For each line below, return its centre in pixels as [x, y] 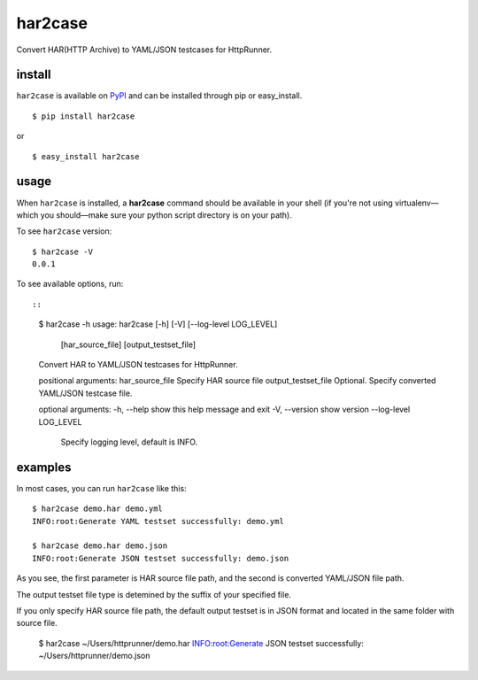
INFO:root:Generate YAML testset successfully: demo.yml [158, 521]
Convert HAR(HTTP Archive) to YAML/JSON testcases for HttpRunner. [144, 50]
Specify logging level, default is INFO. [129, 442]
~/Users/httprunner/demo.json [94, 656]
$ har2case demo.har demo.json [100, 546]
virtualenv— [416, 203]
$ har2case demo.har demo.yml [98, 509]
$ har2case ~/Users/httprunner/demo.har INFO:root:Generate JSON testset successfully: [201, 643]
